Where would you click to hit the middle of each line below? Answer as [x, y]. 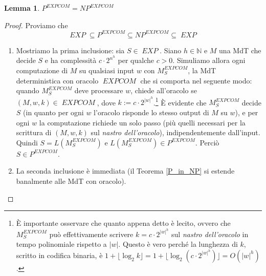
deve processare [99, 90]
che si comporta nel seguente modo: [196, 80]
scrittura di [34, 132]
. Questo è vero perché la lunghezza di [178, 244]
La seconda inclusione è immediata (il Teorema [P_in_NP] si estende [125, 171]
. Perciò [207, 142]
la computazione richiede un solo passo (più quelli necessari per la [142, 122]
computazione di [42, 70]
